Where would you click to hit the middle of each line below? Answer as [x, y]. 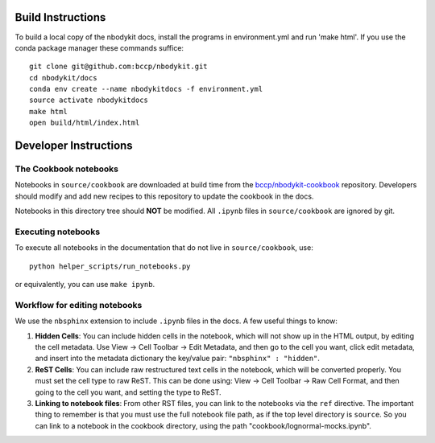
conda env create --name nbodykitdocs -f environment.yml [146, 89]
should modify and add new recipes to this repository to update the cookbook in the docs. [164, 196]
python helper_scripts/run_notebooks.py [110, 266]
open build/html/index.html [85, 123]
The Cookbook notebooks [66, 169]
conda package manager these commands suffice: [99, 47]
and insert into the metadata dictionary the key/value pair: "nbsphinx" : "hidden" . [177, 359]
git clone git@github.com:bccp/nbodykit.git [119, 67]
